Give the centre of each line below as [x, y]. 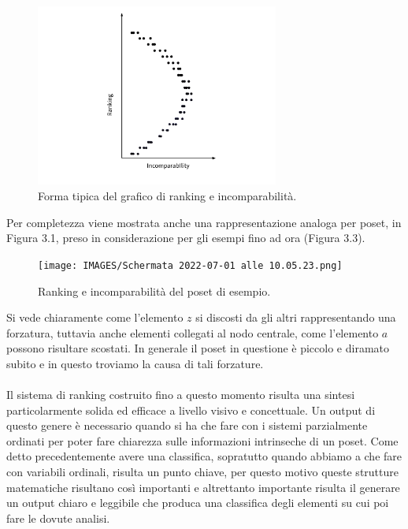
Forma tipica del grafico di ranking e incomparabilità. [167, 196]
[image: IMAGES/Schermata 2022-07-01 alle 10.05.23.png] [190, 265]
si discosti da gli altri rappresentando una [296, 317]
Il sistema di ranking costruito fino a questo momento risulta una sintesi [181, 395]
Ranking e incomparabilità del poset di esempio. [154, 291]
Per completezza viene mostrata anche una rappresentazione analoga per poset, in [204, 222]
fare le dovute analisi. [58, 518]
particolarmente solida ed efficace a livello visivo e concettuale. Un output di [191, 410]
